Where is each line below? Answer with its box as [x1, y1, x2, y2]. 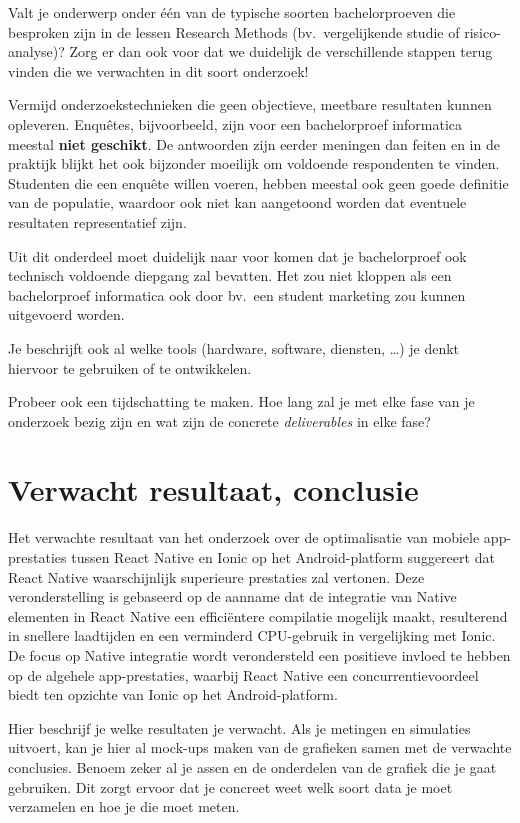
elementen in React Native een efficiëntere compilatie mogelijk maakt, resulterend [8, 605, 508, 626]
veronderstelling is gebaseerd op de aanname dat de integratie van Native [8, 586, 457, 607]
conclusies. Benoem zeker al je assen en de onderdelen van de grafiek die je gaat [8, 756, 497, 777]
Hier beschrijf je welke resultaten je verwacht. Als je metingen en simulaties [8, 717, 471, 738]
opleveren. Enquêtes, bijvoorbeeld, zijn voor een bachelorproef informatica [8, 113, 463, 134]
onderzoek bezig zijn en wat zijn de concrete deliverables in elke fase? [8, 410, 431, 431]
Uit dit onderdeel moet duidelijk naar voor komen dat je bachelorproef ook [8, 245, 467, 266]
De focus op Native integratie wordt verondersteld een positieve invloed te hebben [8, 644, 511, 665]
